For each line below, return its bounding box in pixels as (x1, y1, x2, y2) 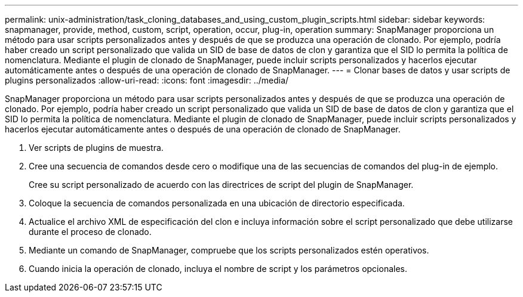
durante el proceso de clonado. (29, 227, 152, 237)
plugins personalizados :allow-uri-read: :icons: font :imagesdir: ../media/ (5, 75, 289, 85)
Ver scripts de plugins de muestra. (29, 143, 164, 153)
